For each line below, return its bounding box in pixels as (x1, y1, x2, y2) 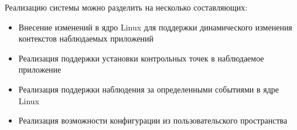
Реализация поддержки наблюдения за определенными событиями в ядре (18, 83, 279, 95)
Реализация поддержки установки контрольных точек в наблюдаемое (18, 52, 264, 64)
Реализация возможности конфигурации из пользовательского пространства (18, 114, 288, 126)
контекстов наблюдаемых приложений (18, 32, 154, 45)
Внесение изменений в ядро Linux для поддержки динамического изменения (18, 20, 292, 33)
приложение (18, 63, 62, 76)
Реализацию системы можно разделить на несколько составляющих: (5, 1, 248, 13)
